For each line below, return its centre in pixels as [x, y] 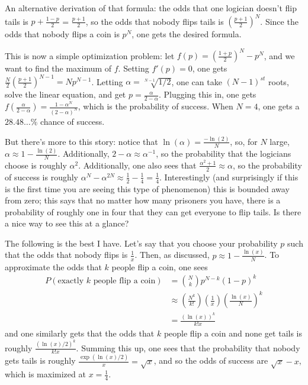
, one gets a [279, 106]
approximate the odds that [53, 266]
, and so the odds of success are [211, 360]
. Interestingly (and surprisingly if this [229, 177]
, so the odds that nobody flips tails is [155, 21]
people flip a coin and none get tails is [233, 333]
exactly [71, 281]
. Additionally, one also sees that [137, 165]
